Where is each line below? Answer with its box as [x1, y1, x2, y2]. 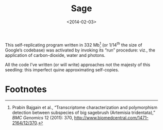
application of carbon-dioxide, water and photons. [5, 52, 106, 58]
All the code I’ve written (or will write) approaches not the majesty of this [5, 62, 150, 67]
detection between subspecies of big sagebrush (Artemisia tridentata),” [12, 110, 155, 115]
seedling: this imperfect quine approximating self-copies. [5, 66, 119, 73]
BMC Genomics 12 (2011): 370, [12, 114, 73, 120]
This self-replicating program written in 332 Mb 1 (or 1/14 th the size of [5, 41, 143, 48]
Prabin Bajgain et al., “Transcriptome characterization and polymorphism [12, 104, 158, 110]
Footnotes [5, 83, 47, 95]
